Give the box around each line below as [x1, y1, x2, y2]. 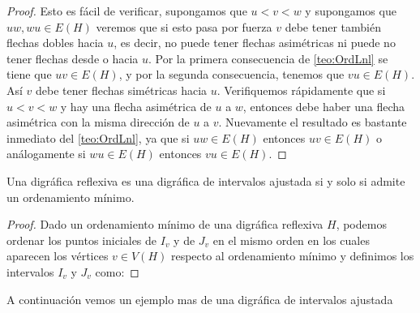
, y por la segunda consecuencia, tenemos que [118, 66, 345, 83]
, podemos [336, 216, 387, 233]
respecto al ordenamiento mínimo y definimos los [170, 247, 414, 264]
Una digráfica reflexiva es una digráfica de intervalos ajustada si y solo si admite [6, 172, 405, 189]
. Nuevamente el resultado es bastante [218, 114, 407, 131]
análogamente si [6, 145, 86, 162]
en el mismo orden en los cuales [212, 231, 370, 248]
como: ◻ [95, 263, 139, 280]
